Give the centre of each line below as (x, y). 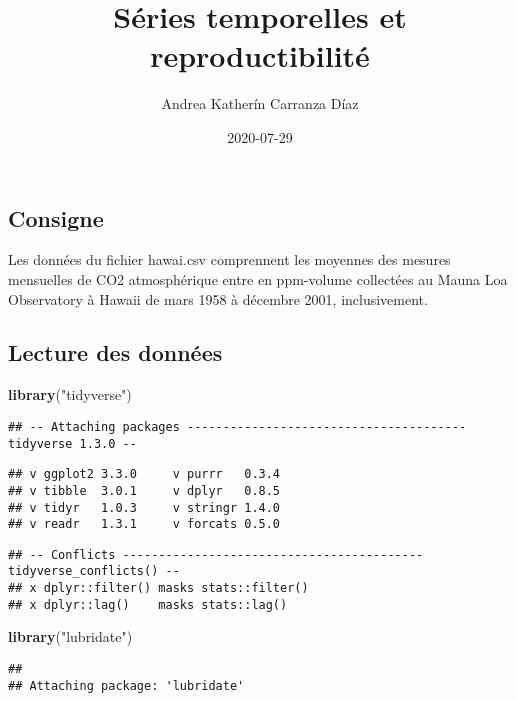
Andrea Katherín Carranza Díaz (260, 103)
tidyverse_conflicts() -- (94, 571)
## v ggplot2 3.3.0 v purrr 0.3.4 (144, 474)
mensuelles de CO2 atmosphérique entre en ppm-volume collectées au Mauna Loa (258, 278)
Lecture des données (115, 352)
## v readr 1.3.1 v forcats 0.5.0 (144, 524)
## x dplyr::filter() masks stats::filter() (158, 588)
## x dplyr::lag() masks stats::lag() (148, 604)
